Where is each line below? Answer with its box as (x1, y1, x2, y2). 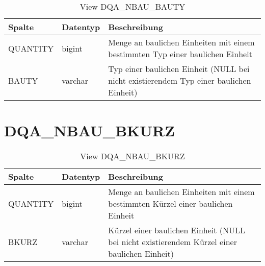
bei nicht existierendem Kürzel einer (108, 236, 237, 248)
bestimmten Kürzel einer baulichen (108, 198, 233, 210)
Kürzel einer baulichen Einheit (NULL (108, 224, 246, 236)
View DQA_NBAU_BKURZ (80, 150, 185, 162)
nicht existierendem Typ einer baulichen (108, 75, 251, 86)
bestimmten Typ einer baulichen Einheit (108, 48, 252, 60)
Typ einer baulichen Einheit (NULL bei (108, 63, 250, 75)
